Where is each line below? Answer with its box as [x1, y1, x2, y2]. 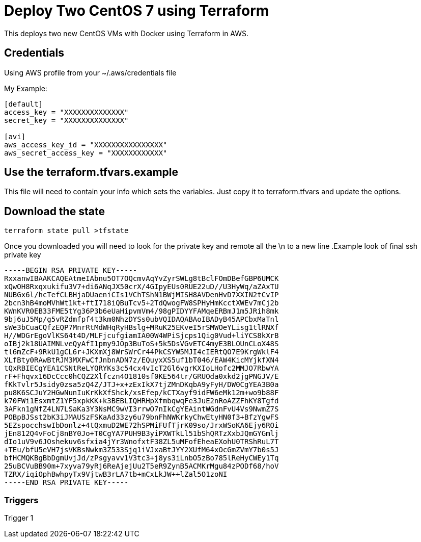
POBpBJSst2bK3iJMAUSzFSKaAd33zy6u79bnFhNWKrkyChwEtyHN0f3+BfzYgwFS [4, 413, 279, 422]
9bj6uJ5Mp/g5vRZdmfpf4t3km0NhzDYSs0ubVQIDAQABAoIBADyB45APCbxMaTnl [4, 315, 279, 324]
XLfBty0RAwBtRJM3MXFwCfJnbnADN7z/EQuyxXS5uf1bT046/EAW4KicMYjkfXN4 [4, 356, 279, 365]
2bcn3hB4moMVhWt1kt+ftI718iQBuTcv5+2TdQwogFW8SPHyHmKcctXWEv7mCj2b [4, 299, 279, 307]
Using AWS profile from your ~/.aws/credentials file [4, 68, 177, 77]
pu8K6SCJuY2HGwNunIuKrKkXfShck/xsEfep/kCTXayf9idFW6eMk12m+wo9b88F [4, 389, 279, 397]
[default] [4, 99, 43, 108]
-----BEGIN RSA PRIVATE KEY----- [4, 266, 137, 275]
